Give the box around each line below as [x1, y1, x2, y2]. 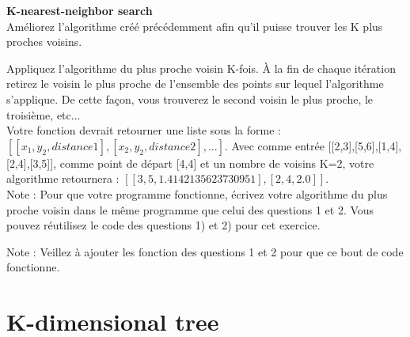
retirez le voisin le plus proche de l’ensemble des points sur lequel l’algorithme [6, 75, 384, 92]
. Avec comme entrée [224, 137, 325, 153]
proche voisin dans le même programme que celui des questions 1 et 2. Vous [6, 201, 374, 218]
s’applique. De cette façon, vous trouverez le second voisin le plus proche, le [6, 90, 374, 107]
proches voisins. [6, 33, 82, 50]
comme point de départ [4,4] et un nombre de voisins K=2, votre [59, 154, 374, 171]
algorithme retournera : [6, 170, 120, 187]
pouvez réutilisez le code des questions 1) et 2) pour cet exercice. [6, 217, 321, 233]
